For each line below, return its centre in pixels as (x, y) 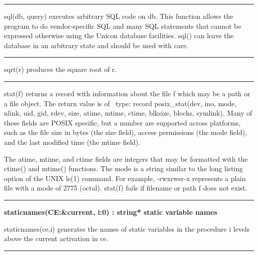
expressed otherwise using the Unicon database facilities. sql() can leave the (119, 35)
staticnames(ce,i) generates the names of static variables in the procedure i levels (127, 228)
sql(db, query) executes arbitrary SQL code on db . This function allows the (119, 16)
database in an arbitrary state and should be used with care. (96, 45)
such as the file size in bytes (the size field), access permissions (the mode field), (126, 132)
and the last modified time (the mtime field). (72, 142)
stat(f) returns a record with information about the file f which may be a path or (127, 93)
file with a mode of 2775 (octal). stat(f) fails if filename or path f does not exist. (126, 188)
